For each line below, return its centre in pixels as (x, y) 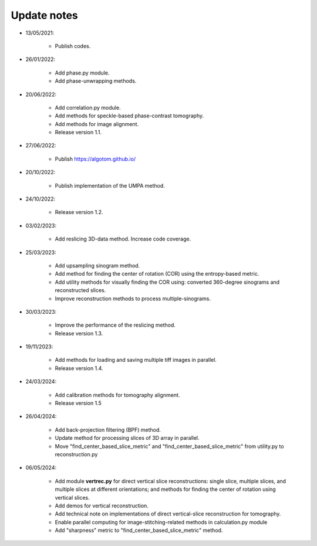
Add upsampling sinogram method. (97, 265)
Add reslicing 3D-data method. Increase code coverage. (123, 239)
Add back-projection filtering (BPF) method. (108, 430)
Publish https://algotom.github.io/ (95, 159)
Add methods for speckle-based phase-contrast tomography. (129, 116)
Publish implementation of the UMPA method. (110, 185)
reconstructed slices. (80, 290)
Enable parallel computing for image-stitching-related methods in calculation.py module (161, 522)
